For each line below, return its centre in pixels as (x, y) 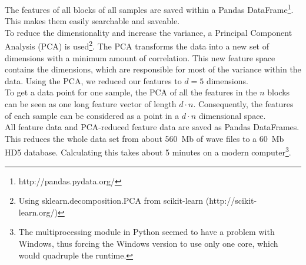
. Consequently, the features (243, 104)
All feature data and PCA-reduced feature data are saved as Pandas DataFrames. (152, 127)
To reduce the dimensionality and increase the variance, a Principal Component (149, 32)
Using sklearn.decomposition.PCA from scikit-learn (111, 201)
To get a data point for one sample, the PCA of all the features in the (131, 92)
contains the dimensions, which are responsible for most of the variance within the (153, 69)
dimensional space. (232, 115)
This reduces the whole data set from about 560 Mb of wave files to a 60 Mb (144, 138)
